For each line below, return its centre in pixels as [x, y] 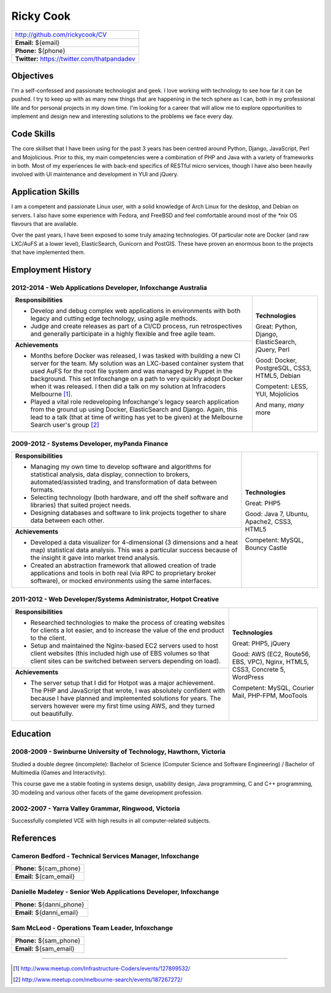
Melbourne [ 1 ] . [51, 394]
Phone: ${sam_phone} [48, 940]
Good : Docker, [276, 360]
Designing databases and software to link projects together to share [128, 513]
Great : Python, [276, 326]
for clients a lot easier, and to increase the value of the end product [127, 630]
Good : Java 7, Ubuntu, [277, 514]
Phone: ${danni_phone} [50, 905]
